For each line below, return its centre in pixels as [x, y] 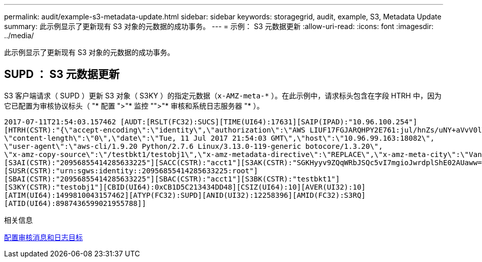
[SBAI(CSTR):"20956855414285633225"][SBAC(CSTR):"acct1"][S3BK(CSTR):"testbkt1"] [172, 179]
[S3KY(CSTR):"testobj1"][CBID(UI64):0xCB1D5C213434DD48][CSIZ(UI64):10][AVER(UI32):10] [185, 187]
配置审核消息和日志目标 [43, 237]
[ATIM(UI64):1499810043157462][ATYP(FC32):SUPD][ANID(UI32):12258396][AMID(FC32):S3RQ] [185, 195]
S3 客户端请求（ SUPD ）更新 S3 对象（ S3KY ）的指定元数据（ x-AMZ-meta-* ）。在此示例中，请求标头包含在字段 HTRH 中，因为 [223, 95]
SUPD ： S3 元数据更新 [62, 74]
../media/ [19, 35]
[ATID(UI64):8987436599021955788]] [75, 203]
